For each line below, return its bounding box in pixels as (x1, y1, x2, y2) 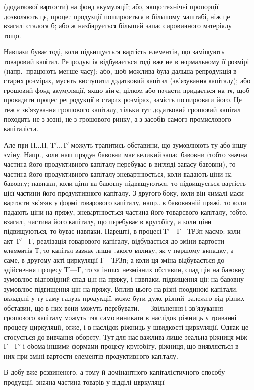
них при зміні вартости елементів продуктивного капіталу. (4, 350, 179, 361)
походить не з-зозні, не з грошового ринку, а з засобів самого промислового (4, 114, 231, 124)
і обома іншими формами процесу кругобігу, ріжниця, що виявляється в (23, 341, 239, 351)
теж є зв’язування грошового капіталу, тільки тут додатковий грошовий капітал (4, 104, 241, 114)
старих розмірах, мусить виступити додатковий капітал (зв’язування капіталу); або (4, 75, 251, 86)
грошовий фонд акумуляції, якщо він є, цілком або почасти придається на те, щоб (4, 85, 250, 95)
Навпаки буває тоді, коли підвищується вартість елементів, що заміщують (4, 46, 225, 57)
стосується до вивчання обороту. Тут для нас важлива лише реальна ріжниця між (4, 331, 247, 342)
